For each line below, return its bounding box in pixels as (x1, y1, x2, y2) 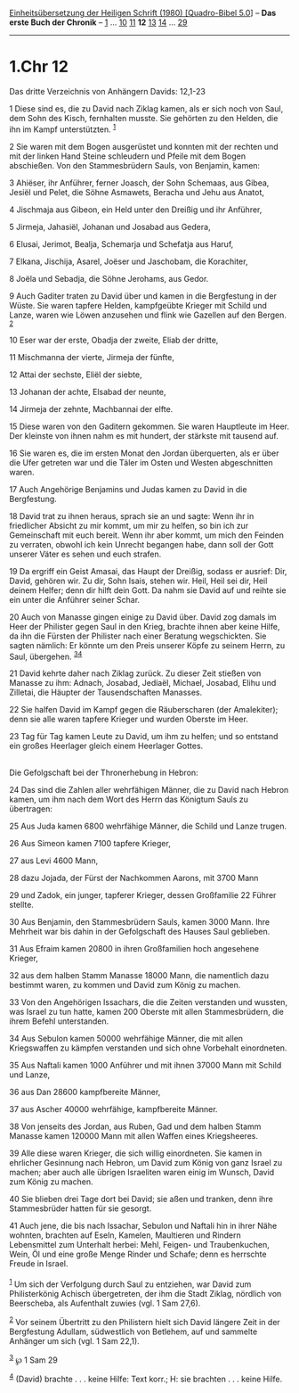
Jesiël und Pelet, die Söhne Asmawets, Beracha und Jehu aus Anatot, (9, 186, 264, 197)
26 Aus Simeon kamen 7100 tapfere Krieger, (9, 838, 171, 849)
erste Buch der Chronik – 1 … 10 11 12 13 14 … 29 (9, 17, 189, 28)
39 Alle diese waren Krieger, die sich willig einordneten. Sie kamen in (9, 1148, 263, 1158)
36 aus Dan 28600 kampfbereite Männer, (9, 1087, 161, 1098)
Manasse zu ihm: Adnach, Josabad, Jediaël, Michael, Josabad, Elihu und (9, 678, 277, 688)
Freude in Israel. (9, 1258, 69, 1269)
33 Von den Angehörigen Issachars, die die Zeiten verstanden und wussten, (9, 997, 287, 1008)
